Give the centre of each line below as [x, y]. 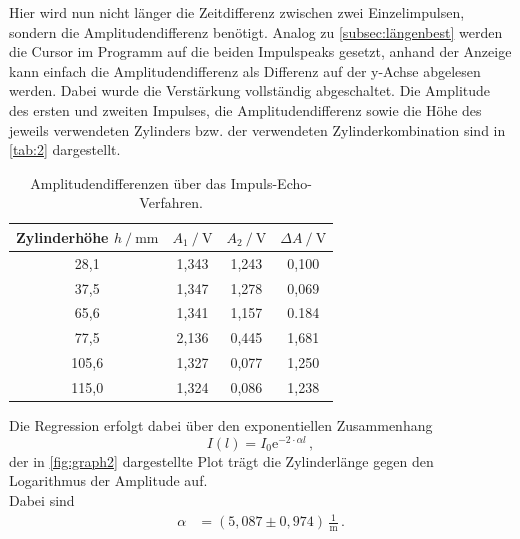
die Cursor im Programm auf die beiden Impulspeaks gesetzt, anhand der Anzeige [260, 51]
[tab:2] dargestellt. [65, 149]
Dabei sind [42, 499]
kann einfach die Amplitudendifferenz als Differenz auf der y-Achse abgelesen [245, 70]
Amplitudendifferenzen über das [128, 182]
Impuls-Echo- [271, 182]
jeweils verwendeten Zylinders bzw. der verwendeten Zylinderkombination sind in [257, 129]
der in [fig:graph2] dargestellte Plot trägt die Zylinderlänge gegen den [221, 460]
